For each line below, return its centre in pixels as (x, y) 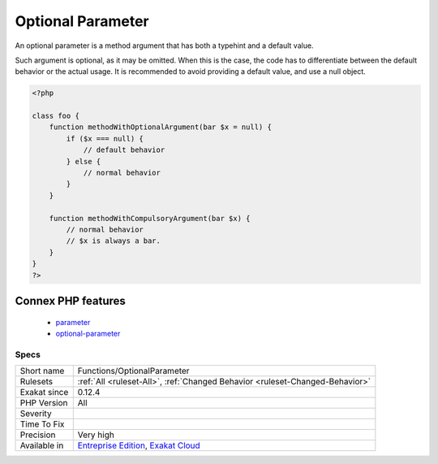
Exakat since (44, 392)
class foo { (56, 116)
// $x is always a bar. (114, 241)
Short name (42, 371)
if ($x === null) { (105, 139)
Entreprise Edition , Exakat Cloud (139, 445)
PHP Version (44, 403)
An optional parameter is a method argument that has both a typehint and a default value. (164, 46)
